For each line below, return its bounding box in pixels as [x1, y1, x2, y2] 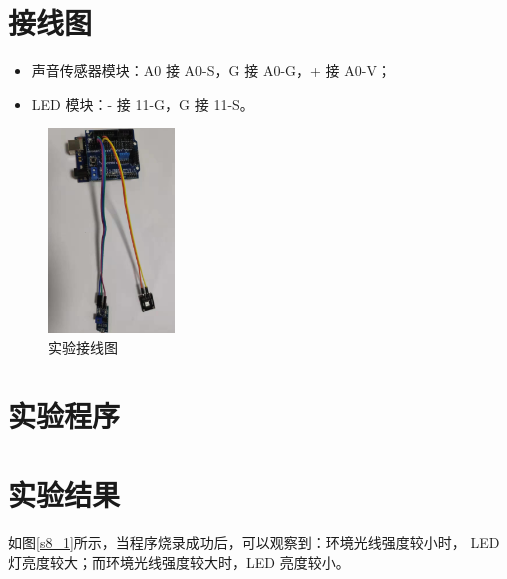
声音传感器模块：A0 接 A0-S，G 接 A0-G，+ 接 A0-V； [31, 60, 391, 81]
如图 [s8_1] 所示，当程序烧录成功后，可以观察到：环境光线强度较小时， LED [8, 532, 500, 553]
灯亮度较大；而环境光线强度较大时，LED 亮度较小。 [8, 552, 350, 573]
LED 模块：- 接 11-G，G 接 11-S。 [31, 93, 254, 114]
